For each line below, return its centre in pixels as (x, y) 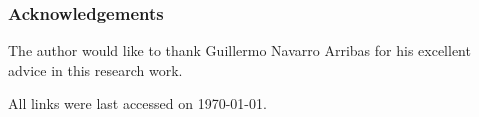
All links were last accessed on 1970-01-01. (137, 103)
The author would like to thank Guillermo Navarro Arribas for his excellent (239, 50)
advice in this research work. (95, 69)
